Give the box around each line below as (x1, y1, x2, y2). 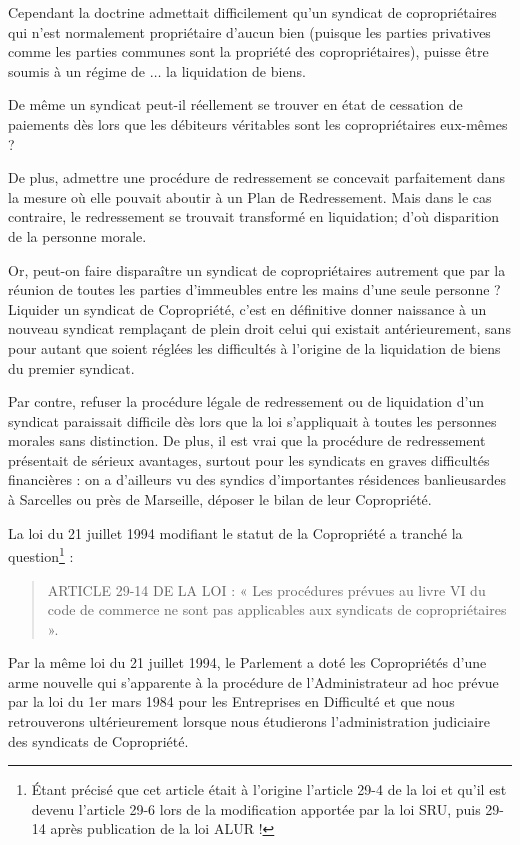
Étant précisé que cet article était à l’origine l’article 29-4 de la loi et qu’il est (31, 779, 507, 800)
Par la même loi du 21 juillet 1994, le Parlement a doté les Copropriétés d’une (8, 652, 487, 673)
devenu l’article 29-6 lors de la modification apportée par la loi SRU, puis (31, 798, 481, 819)
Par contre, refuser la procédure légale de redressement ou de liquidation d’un (8, 391, 484, 412)
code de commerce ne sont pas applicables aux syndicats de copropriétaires (47, 599, 507, 620)
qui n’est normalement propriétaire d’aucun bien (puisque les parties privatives (8, 21, 491, 42)
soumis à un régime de (8, 60, 146, 81)
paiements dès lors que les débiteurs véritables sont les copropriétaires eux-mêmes (8, 113, 508, 134)
